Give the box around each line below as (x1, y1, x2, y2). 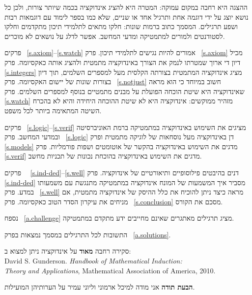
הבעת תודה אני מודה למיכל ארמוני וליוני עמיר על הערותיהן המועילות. (4, 282, 195, 292)
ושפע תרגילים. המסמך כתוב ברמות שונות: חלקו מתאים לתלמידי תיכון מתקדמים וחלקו (4, 21, 238, 32)
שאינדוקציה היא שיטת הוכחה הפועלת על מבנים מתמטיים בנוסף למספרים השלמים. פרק (4, 86, 245, 96)
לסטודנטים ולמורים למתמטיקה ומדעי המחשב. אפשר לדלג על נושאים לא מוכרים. (4, 31, 225, 41)
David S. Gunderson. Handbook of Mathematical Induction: (4, 256, 182, 266)
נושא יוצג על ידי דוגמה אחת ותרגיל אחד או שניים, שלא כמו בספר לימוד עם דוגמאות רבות (4, 11, 249, 22)
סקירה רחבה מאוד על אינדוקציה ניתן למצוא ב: (4, 246, 131, 256)
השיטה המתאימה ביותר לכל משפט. (4, 105, 102, 115)
